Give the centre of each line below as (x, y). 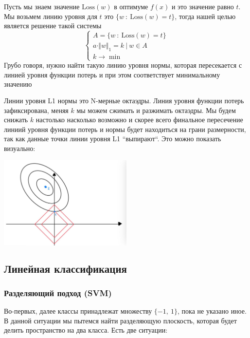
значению (18, 84)
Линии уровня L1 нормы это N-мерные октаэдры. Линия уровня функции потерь (124, 100)
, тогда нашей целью (205, 16)
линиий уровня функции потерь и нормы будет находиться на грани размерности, (125, 129)
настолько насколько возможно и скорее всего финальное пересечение (139, 120)
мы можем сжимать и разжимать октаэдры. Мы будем (156, 110)
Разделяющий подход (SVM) (58, 292)
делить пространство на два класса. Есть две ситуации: (86, 330)
